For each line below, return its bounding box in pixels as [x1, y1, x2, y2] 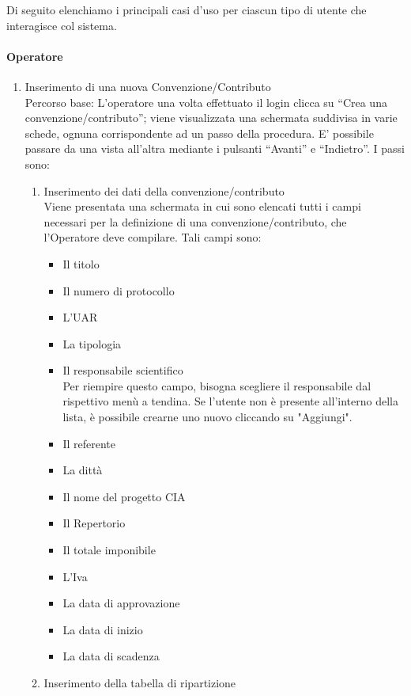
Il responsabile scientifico [62, 362, 183, 378]
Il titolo [62, 255, 100, 272]
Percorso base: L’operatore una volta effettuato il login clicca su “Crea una [25, 93, 387, 110]
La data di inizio [62, 621, 143, 637]
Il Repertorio [62, 515, 126, 531]
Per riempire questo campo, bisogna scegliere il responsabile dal [62, 377, 371, 394]
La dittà [62, 462, 103, 478]
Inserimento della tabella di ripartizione [43, 675, 236, 691]
